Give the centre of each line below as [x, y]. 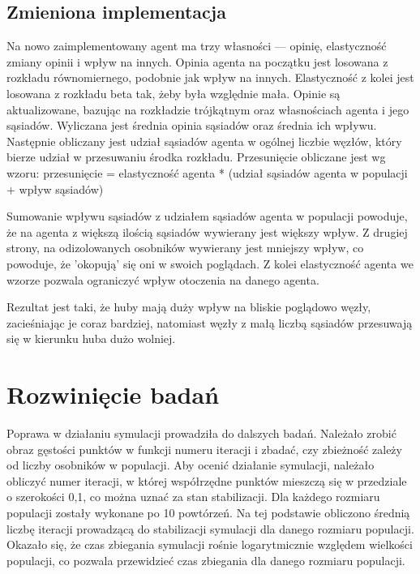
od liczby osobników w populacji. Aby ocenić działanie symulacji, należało [191, 465]
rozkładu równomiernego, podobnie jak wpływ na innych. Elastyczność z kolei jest [210, 77]
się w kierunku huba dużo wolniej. [91, 338]
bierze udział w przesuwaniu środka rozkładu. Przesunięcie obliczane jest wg [196, 157]
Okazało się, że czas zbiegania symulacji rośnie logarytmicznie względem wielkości [210, 544]
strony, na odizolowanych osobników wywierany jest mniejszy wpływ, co [185, 248]
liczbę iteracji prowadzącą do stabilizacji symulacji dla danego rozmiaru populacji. [210, 528]
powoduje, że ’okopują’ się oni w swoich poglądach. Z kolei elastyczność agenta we [210, 263]
